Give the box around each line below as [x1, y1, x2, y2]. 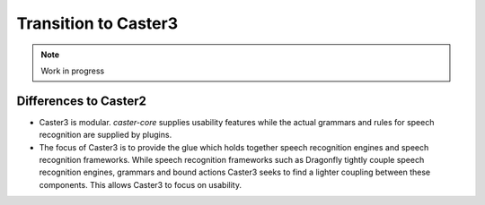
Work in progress [40, 65, 105, 76]
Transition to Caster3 [16, 13, 179, 33]
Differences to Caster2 [16, 93, 147, 108]
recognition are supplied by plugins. [39, 130, 172, 141]
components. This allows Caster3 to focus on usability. [39, 179, 242, 190]
